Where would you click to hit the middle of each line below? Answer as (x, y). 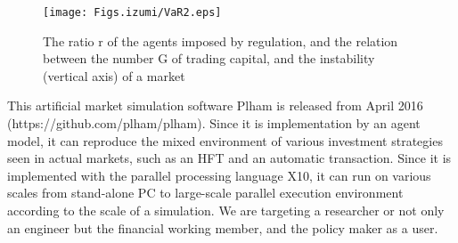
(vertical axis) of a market (114, 75)
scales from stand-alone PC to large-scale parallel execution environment (205, 193)
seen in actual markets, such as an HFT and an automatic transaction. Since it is (229, 158)
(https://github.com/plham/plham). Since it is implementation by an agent (214, 123)
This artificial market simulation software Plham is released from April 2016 (215, 105)
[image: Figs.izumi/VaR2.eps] (132, 12)
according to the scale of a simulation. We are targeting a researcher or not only (226, 210)
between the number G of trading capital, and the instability (209, 58)
